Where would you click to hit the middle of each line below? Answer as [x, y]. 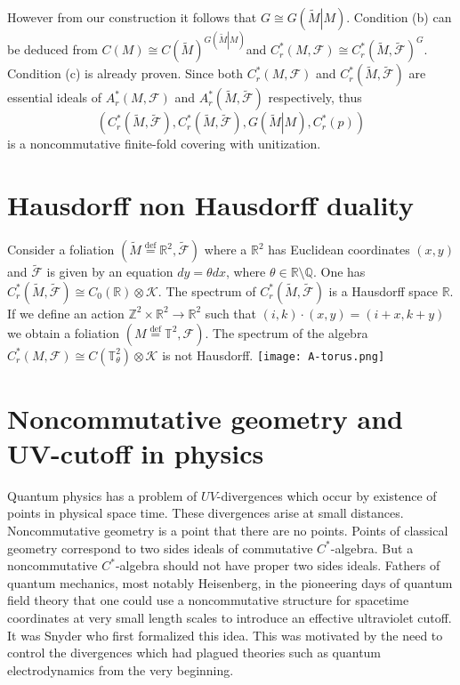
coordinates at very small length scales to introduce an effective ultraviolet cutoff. [230, 618]
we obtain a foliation [64, 332]
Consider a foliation [61, 250]
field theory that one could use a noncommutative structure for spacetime [208, 600]
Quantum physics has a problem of [102, 495]
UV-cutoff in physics [136, 452]
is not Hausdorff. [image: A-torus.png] [274, 355]
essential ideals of [54, 97]
